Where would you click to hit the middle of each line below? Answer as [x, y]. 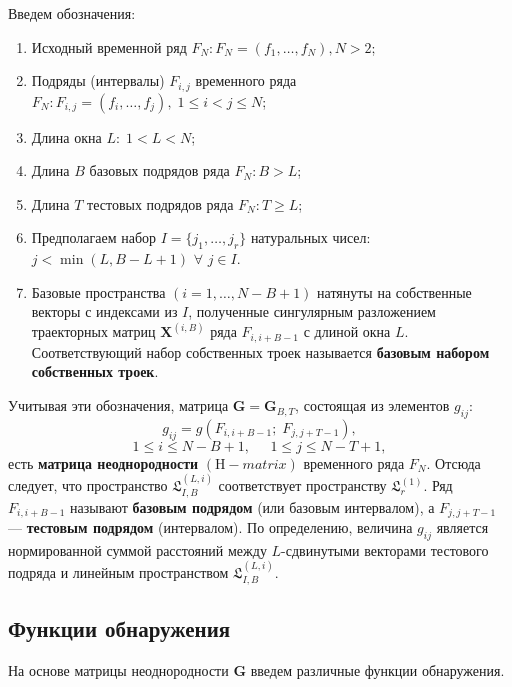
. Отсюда [453, 462]
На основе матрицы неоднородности [118, 669]
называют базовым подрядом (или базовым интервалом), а [252, 506]
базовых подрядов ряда [159, 170]
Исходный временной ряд [109, 46]
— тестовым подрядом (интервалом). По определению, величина [210, 526]
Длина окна [66, 136]
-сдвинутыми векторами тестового [385, 549]
